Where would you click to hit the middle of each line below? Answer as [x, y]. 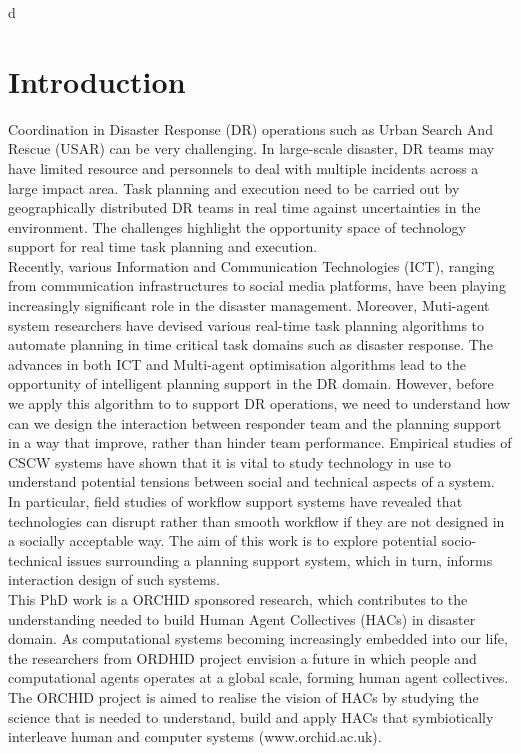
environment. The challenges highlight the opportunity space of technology [237, 226]
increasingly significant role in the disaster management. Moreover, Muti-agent [249, 305]
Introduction [97, 80]
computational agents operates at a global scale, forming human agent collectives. [258, 677]
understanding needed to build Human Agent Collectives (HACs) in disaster [242, 618]
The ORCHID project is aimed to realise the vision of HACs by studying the [243, 696]
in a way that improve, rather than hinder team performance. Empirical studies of [260, 442]
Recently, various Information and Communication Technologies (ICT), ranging [251, 265]
